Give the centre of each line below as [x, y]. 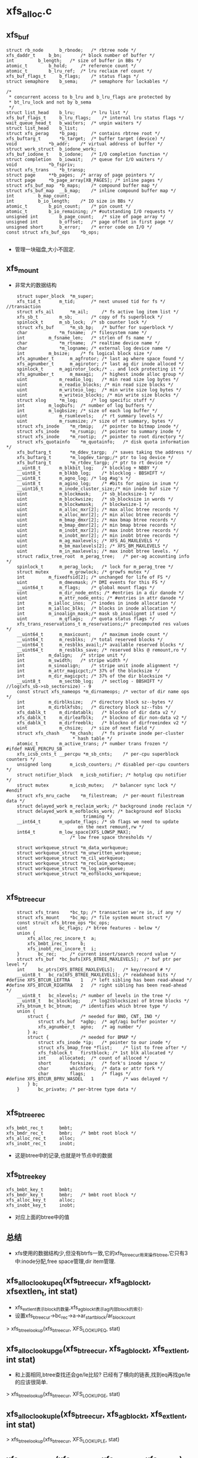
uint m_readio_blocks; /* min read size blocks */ [95, 385]
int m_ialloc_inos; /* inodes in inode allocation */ [97, 603]
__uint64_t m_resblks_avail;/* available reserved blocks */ [100, 645]
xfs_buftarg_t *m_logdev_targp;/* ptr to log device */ [95, 457]
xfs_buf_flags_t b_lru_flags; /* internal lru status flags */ [95, 118]
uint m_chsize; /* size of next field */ [86, 728]
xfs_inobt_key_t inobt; [41, 1205]
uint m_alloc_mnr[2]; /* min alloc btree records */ [98, 515]
